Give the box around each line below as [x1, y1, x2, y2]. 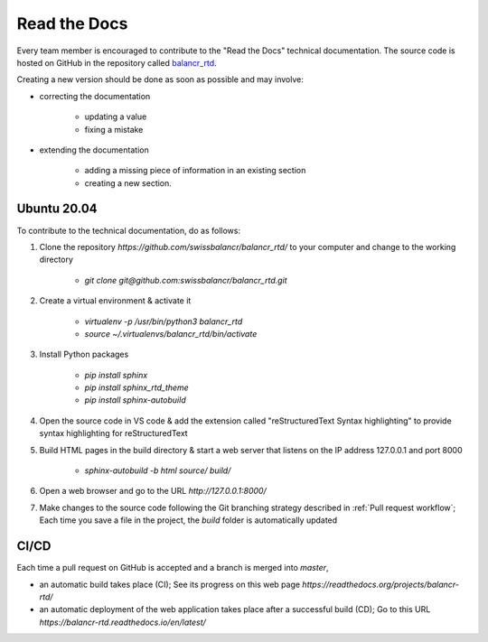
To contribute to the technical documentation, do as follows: [16, 225, 241, 236]
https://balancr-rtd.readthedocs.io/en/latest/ [39, 617, 207, 628]
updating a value [84, 111, 147, 122]
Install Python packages [39, 349, 129, 360]
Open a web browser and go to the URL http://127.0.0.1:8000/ [39, 486, 267, 497]
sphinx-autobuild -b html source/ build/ [84, 465, 231, 476]
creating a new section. [84, 177, 172, 189]
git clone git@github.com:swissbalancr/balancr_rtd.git [84, 274, 288, 285]
